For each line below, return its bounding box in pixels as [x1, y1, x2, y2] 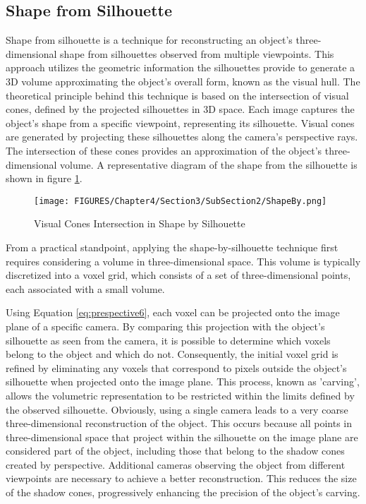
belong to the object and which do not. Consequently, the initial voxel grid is [6, 347, 338, 361]
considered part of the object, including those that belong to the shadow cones [6, 443, 345, 458]
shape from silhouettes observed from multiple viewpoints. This [60, 46, 334, 61]
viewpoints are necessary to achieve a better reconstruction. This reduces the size [6, 471, 357, 486]
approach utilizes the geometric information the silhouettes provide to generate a [6, 60, 355, 75]
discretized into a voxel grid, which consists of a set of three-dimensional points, [6, 268, 351, 282]
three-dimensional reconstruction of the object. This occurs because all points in [6, 416, 353, 431]
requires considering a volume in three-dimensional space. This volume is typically [6, 253, 361, 268]
